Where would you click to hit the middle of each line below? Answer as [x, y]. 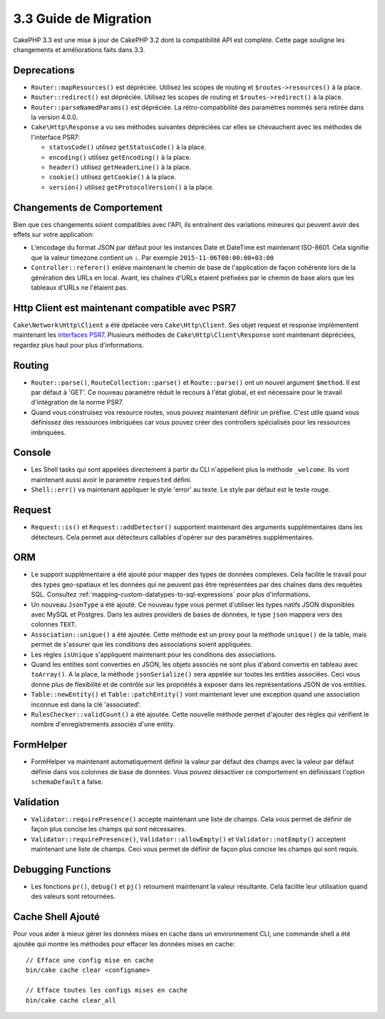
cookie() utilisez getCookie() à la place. [113, 177]
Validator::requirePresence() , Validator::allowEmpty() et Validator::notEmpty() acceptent [188, 839]
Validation [36, 802]
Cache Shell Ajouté [56, 917]
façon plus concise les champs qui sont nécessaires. [109, 829]
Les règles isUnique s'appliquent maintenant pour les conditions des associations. [154, 654]
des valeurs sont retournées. [73, 896]
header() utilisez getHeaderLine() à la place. [120, 167]
